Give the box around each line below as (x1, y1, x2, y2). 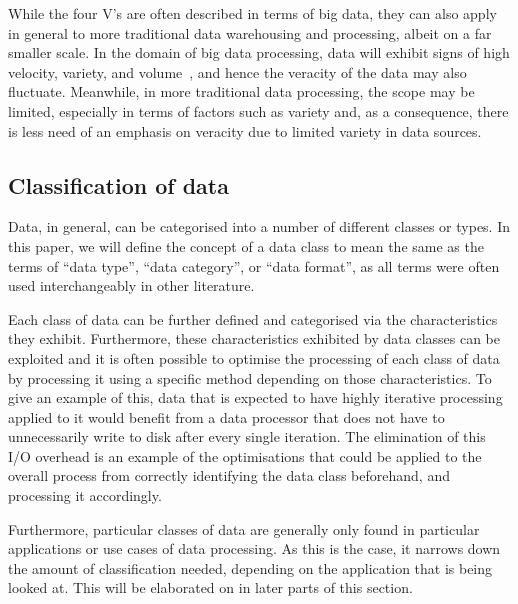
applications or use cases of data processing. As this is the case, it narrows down (8, 538, 501, 559)
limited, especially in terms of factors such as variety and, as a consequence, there (8, 100, 509, 121)
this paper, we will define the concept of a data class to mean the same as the (8, 235, 484, 256)
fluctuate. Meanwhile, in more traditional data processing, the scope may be (8, 81, 475, 102)
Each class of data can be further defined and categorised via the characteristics (8, 308, 498, 329)
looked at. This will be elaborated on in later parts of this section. (8, 577, 413, 598)
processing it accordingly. (8, 485, 162, 506)
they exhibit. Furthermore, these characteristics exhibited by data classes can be (8, 328, 500, 349)
